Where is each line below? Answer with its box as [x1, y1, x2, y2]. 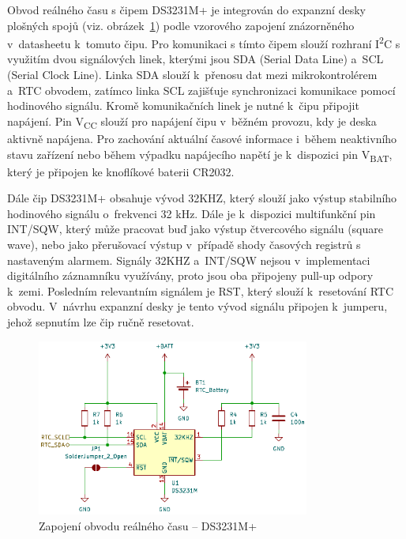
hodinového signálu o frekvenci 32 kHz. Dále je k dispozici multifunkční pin [7, 205, 376, 221]
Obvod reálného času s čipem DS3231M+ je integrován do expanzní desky [7, 2, 366, 17]
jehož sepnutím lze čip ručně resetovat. [7, 314, 194, 330]
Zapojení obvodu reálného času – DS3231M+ [39, 517, 258, 533]
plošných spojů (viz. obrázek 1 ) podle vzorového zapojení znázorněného [7, 17, 355, 33]
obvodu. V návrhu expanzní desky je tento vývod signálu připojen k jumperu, [7, 298, 388, 315]
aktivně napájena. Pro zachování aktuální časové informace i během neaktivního [7, 130, 397, 146]
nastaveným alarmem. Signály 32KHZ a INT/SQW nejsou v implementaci [7, 251, 370, 268]
